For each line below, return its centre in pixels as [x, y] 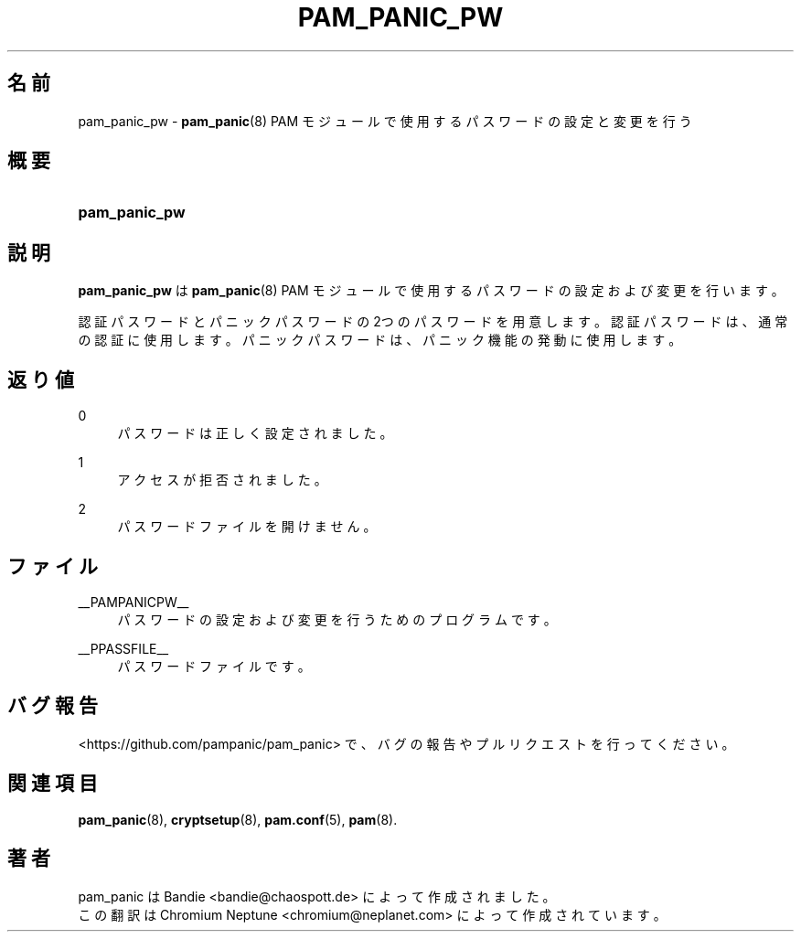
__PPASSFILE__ [123, 648]
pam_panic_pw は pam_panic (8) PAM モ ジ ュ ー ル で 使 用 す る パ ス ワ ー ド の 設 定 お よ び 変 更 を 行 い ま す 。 [431, 291]
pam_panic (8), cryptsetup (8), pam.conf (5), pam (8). [238, 819]
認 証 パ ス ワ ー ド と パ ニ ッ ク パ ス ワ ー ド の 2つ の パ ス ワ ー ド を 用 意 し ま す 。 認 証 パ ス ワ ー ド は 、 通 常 [433, 322]
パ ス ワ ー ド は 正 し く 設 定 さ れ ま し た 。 [255, 433]
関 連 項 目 [53, 784]
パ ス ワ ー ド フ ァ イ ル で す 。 [214, 666]
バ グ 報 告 [53, 706]
